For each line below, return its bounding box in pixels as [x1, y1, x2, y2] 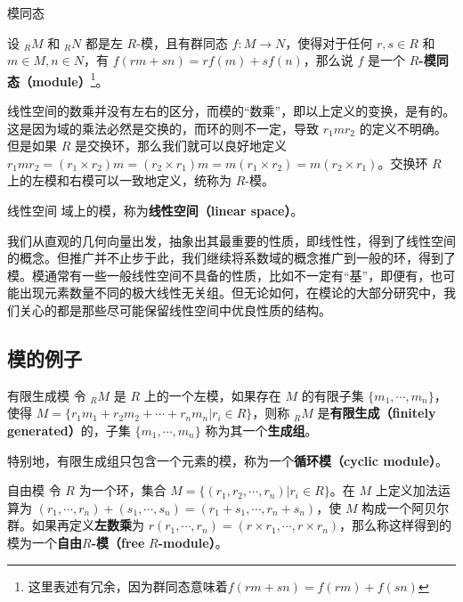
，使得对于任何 [285, 33, 373, 52]
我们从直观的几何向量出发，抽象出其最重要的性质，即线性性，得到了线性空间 [7, 231, 456, 249]
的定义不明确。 [359, 118, 447, 137]
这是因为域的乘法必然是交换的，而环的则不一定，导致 [7, 118, 319, 137]
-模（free [91, 533, 145, 551]
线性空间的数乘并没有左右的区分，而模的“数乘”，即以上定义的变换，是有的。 [7, 102, 456, 120]
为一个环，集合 [78, 481, 167, 500]
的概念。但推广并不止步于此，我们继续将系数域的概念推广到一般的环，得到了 [7, 248, 456, 267]
